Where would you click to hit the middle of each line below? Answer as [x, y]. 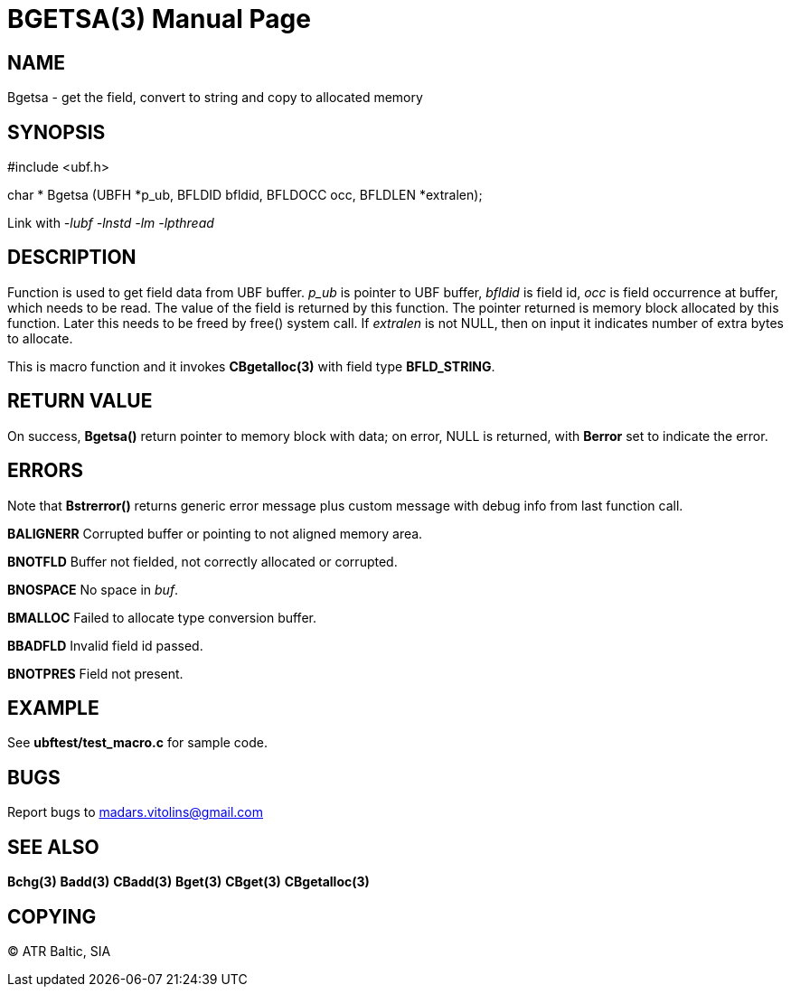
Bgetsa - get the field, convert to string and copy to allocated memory [215, 98]
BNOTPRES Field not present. [95, 673]
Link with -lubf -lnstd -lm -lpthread [111, 223]
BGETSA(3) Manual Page [159, 19]
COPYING [52, 916]
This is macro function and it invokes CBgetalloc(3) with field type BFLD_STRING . [251, 366]
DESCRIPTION [72, 258]
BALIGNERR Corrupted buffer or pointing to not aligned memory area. [215, 533]
